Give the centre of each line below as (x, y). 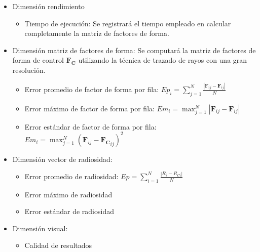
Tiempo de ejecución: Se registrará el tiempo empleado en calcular (128, 23)
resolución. (29, 70)
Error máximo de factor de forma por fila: (89, 108)
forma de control (38, 60)
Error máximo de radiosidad (68, 194)
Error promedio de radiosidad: (71, 176)
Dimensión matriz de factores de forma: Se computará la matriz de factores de (134, 50)
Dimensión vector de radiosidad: (62, 159)
